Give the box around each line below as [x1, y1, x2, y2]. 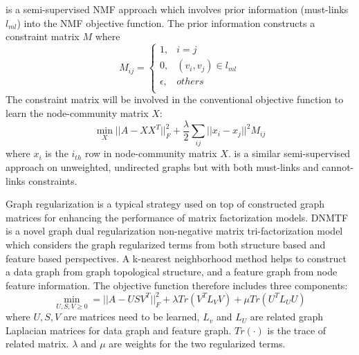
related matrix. [6, 336, 69, 351]
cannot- [322, 159, 354, 174]
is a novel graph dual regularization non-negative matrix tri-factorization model [6, 224, 343, 238]
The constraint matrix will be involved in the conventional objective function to [6, 92, 344, 107]
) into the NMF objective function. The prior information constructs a [17, 15, 315, 30]
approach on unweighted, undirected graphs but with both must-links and [6, 159, 319, 174]
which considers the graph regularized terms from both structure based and [6, 237, 326, 251]
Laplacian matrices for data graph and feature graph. [6, 322, 232, 337]
